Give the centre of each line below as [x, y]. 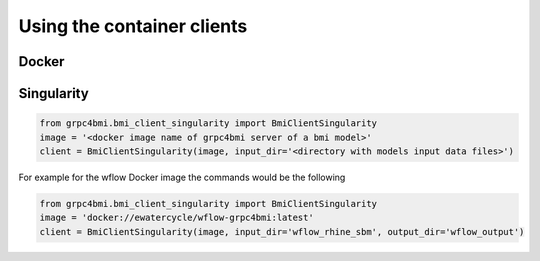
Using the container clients [133, 26]
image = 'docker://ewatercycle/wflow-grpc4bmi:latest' [176, 218]
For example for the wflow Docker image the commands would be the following [182, 177]
